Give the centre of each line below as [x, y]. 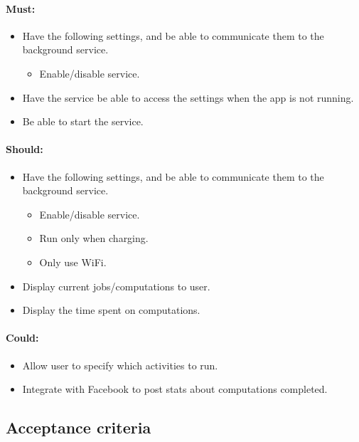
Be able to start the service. [83, 121]
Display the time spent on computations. [111, 310]
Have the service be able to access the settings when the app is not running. [188, 97]
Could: [22, 338]
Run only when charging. [94, 238]
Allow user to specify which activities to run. [120, 365]
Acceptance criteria [79, 427]
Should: [25, 149]
